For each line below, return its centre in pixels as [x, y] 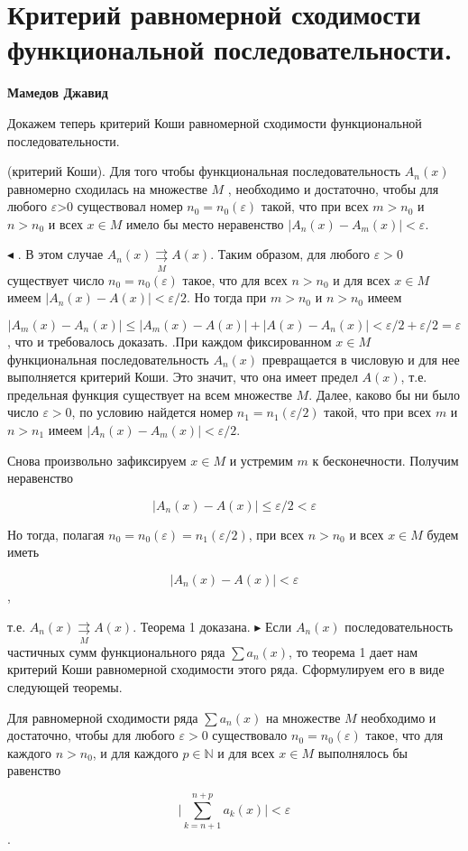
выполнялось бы [363, 752]
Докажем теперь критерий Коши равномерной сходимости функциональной [215, 122]
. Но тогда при [227, 297]
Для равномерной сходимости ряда [103, 717]
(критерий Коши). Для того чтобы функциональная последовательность [204, 171]
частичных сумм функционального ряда [116, 651]
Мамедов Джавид [58, 92]
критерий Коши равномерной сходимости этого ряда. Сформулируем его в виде [226, 669]
